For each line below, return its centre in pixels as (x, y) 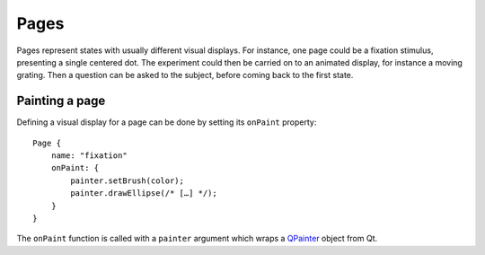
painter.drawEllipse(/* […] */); (144, 193)
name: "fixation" (89, 156)
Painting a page (61, 101)
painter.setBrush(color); (127, 180)
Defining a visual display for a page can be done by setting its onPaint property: (167, 122)
